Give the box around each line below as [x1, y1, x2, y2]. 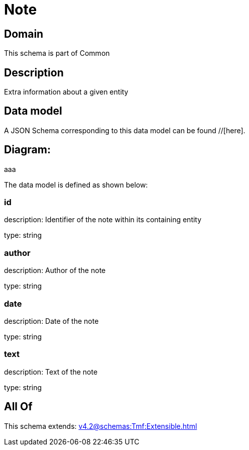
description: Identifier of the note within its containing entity [4, 215, 202, 224]
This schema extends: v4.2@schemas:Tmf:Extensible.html [4, 421, 197, 430]
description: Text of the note [4, 367, 98, 376]
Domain [4, 27, 44, 40]
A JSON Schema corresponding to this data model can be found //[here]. [4, 126, 245, 135]
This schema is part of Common [4, 49, 110, 58]
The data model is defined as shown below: [4, 180, 148, 189]
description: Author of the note [4, 266, 106, 275]
